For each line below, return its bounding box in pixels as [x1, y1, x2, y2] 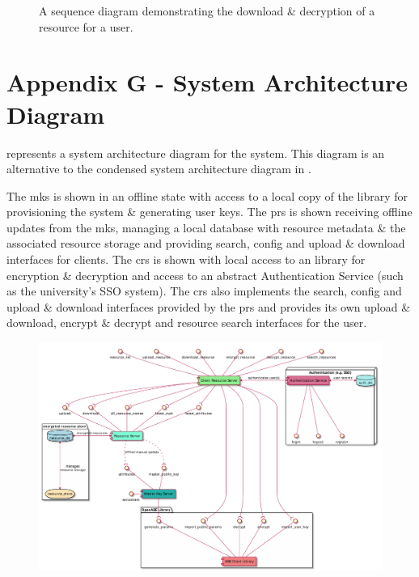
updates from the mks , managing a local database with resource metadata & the [6, 218, 406, 235]
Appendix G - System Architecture [6, 66, 408, 99]
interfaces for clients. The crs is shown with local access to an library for [6, 251, 366, 268]
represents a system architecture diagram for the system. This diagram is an [6, 144, 385, 161]
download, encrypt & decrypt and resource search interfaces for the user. [6, 314, 367, 331]
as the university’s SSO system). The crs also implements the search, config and [6, 282, 402, 299]
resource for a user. [39, 18, 133, 35]
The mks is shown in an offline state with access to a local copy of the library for [6, 187, 408, 204]
